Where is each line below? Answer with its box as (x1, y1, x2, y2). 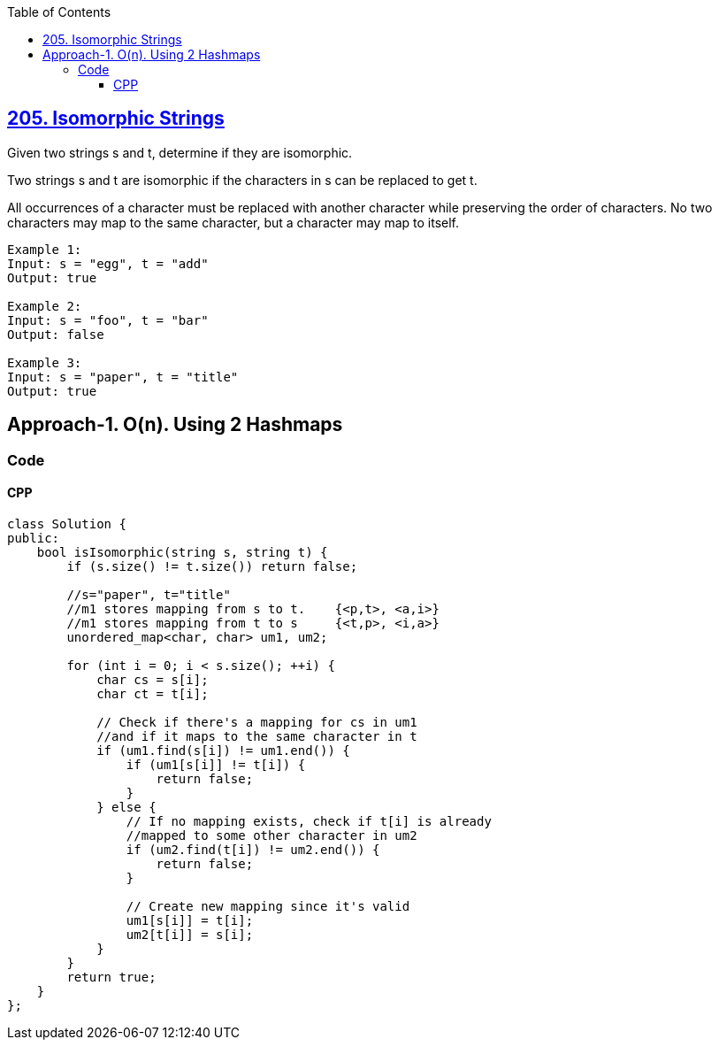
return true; (66, 969, 157, 984)
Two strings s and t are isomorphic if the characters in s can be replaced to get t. (7, 172, 478, 188)
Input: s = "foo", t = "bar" (7, 312, 209, 327)
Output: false (7, 327, 104, 342)
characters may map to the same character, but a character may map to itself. (7, 214, 459, 230)
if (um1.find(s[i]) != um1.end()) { (96, 743, 350, 758)
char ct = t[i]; (96, 686, 209, 701)
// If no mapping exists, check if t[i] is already (126, 813, 492, 828)
